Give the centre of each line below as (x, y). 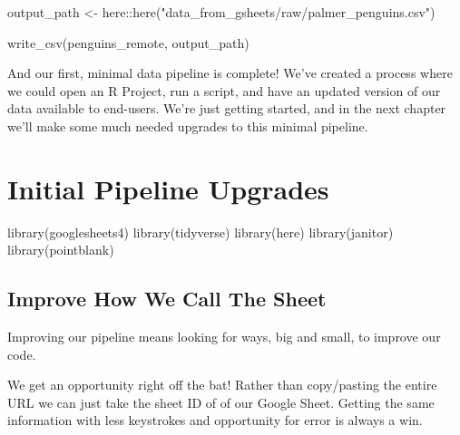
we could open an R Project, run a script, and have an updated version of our (224, 90)
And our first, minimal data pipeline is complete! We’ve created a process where (230, 73)
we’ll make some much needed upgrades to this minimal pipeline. (188, 126)
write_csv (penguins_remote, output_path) (128, 42)
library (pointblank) (61, 250)
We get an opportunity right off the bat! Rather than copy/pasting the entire (222, 385)
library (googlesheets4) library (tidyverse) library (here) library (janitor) (201, 232)
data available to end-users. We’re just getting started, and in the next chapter (227, 108)
